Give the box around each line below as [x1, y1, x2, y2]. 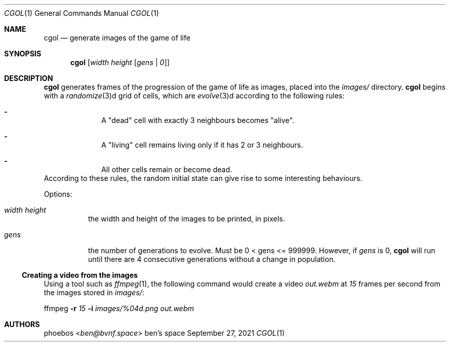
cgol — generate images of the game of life [44, 33, 191, 42]
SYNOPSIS [4, 49, 42, 58]
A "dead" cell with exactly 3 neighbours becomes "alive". [101, 116, 294, 125]
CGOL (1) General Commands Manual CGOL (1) [4, 9, 159, 17]
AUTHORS [4, 320, 40, 329]
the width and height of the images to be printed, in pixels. [88, 214, 285, 223]
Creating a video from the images [22, 271, 138, 279]
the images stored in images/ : [44, 288, 144, 297]
